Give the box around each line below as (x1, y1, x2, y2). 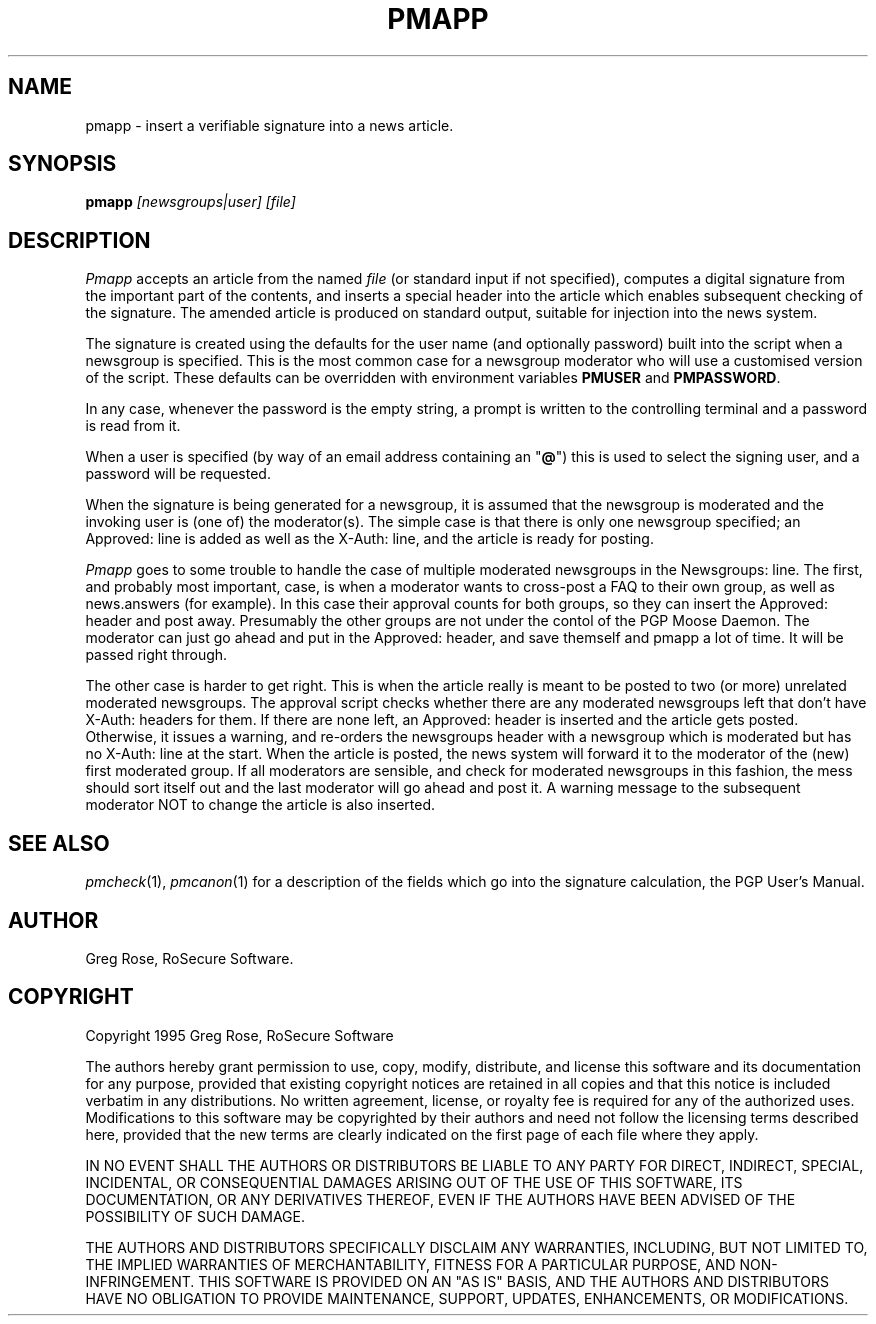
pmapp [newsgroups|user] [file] (85, 193, 296, 211)
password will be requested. (85, 465, 271, 483)
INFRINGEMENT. (85, 1272, 195, 1290)
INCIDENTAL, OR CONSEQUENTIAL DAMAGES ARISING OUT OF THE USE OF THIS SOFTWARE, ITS (85, 1173, 743, 1191)
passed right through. (85, 646, 228, 664)
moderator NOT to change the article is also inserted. (85, 796, 436, 814)
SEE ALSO (8, 830, 110, 856)
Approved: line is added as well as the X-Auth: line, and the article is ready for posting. (85, 530, 654, 548)
